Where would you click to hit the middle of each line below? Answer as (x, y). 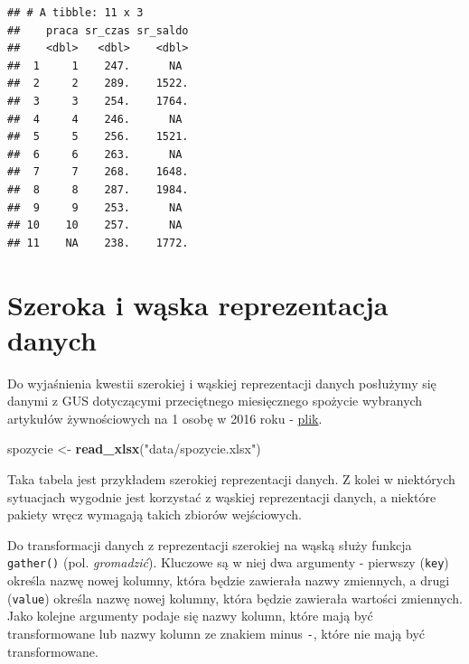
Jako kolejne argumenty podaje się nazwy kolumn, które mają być (190, 616)
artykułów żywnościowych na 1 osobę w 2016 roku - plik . (165, 418)
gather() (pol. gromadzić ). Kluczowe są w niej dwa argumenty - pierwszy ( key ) (228, 562)
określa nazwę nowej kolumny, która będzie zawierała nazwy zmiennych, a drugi (229, 580)
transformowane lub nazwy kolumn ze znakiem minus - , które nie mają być (216, 633)
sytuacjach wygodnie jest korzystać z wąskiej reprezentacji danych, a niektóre (222, 496)
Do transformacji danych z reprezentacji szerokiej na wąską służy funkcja (210, 544)
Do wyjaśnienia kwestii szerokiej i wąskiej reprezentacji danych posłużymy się (222, 383)
